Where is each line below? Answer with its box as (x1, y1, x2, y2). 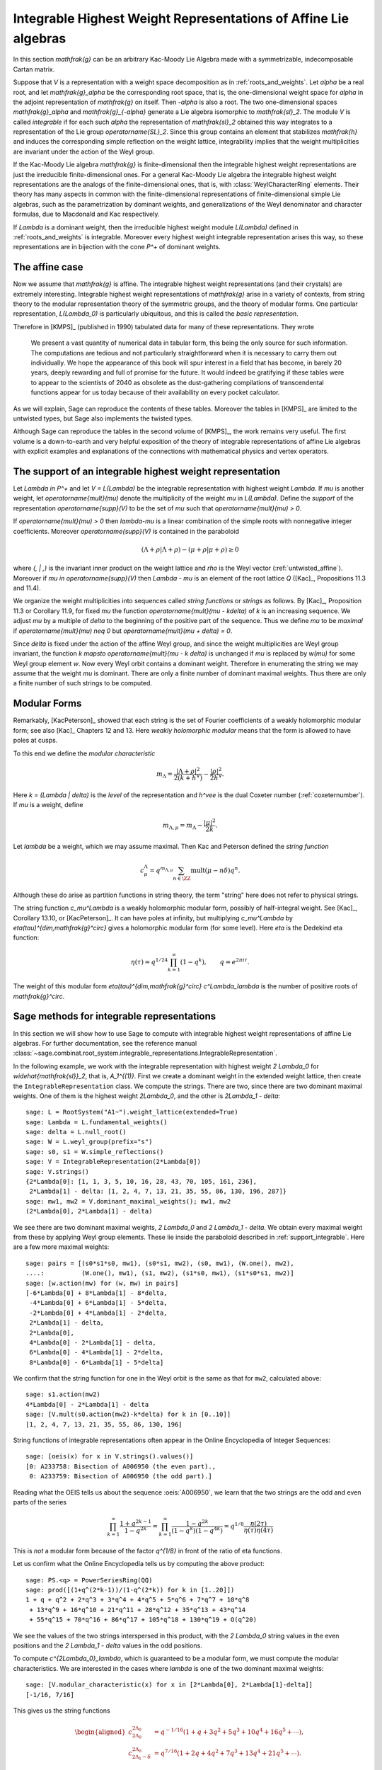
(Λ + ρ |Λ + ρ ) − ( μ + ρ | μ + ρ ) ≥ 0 (141, 545, 240, 554)
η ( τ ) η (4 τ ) (243, 1526, 274, 1534)
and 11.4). (13, 583, 42, 592)
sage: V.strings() (25, 1167, 90, 1175)
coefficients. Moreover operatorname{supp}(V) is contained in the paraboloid (13, 527, 240, 535)
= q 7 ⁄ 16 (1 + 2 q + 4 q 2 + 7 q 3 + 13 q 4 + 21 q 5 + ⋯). (154, 1747, 302, 1757)
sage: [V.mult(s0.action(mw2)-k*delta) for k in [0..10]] (25, 1410, 231, 1419)
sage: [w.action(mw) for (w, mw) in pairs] (25, 1279, 179, 1287)
